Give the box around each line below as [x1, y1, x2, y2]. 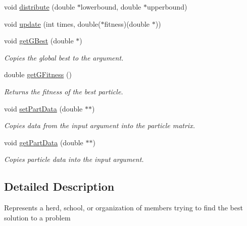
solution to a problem [4, 212, 71, 222]
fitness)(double [104, 18, 150, 29]
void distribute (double [4, 2, 75, 12]
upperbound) [146, 2, 187, 12]
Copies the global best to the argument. [4, 52, 124, 63]
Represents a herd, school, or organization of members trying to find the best [4, 202, 243, 213]
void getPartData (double [4, 137, 83, 147]
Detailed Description [4, 179, 115, 194]
